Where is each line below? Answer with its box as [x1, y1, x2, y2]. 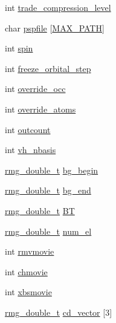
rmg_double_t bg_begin [5, 163, 98, 176]
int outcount [5, 123, 51, 135]
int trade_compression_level [5, 1, 111, 13]
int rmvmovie [5, 245, 54, 258]
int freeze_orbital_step [5, 62, 91, 74]
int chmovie [5, 265, 48, 278]
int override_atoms [5, 102, 76, 115]
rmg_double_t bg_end [5, 184, 91, 197]
